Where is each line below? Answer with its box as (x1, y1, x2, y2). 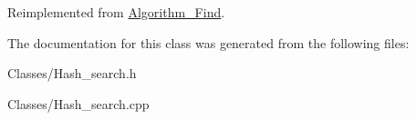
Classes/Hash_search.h (7, 64, 137, 83)
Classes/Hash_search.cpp (7, 94, 150, 113)
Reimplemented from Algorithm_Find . (7, 3, 225, 21)
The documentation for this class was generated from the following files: (7, 33, 410, 52)
